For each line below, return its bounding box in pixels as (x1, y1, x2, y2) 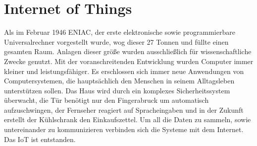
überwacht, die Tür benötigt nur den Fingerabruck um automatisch (4, 95, 209, 105)
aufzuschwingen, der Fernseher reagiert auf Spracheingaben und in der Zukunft (4, 104, 244, 115)
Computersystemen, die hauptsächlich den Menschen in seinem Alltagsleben (4, 75, 235, 86)
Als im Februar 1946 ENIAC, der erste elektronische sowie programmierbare (4, 27, 235, 37)
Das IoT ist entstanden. (4, 134, 76, 144)
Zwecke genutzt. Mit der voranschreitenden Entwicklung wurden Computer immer (4, 56, 254, 66)
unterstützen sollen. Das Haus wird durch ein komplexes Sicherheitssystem (4, 85, 230, 95)
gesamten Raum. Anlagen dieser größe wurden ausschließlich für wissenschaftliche (4, 46, 252, 57)
